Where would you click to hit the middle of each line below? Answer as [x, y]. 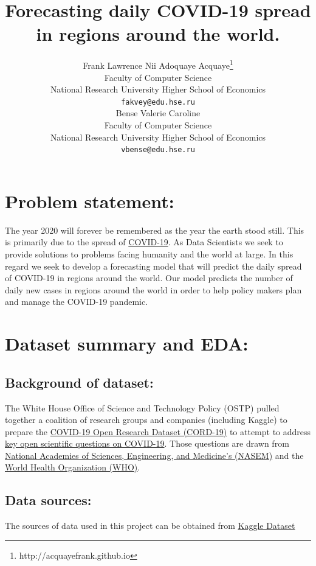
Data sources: [48, 500]
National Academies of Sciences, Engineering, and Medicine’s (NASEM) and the [154, 455]
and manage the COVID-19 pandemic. [77, 302]
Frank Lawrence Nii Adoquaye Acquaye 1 [158, 64]
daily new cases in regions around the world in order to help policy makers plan [153, 289]
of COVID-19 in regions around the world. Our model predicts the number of [149, 278]
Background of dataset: [79, 382]
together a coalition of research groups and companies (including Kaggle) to [146, 420]
